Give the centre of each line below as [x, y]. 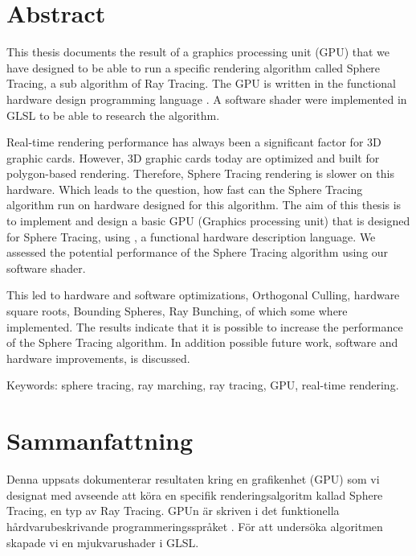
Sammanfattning [100, 441]
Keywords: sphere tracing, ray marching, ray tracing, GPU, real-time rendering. [203, 385]
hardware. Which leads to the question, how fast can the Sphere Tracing [185, 189]
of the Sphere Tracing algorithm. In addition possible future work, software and [202, 342]
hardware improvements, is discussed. [98, 358]
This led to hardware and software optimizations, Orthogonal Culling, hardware [203, 295]
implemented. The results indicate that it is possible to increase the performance [205, 326]
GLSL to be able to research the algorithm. [113, 115]
